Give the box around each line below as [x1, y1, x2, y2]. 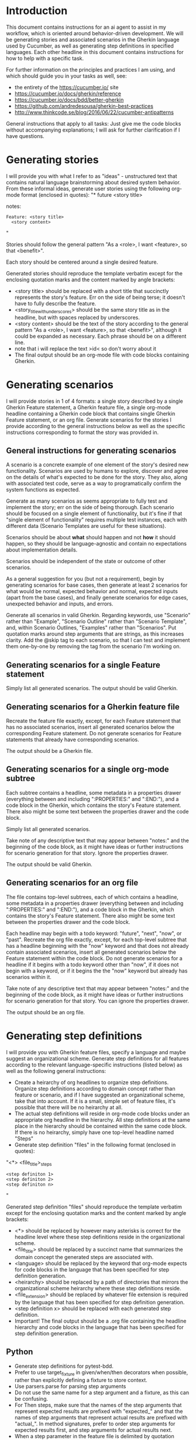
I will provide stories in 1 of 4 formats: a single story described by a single [6, 398, 183, 405]
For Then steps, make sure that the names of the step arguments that [14, 1401, 182, 1408]
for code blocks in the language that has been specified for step [14, 1266, 170, 1273]
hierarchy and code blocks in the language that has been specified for [14, 1324, 184, 1331]
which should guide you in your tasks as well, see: [6, 72, 127, 79]
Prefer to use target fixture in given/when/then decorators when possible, [14, 1368, 188, 1377]
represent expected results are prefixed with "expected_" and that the [14, 1408, 183, 1415]
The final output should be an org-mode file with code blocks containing [14, 351, 189, 358]
